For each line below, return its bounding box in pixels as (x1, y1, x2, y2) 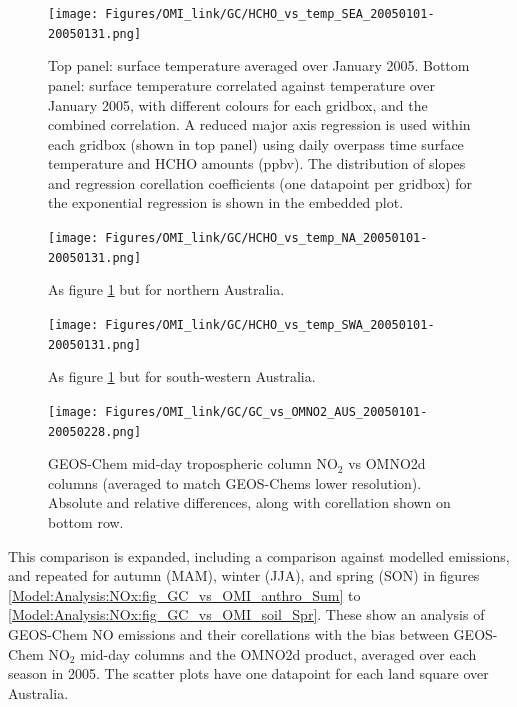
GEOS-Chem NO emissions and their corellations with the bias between (8, 623, 449, 644)
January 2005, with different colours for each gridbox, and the (48, 94, 428, 115)
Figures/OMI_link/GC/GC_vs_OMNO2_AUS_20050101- (105, 404, 428, 419)
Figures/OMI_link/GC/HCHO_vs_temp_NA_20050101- (105, 231, 428, 246)
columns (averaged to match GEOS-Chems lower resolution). (48, 472, 422, 493)
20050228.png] (48, 424, 142, 439)
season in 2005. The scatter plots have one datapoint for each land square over (8, 663, 489, 684)
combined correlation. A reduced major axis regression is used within (48, 114, 471, 135)
